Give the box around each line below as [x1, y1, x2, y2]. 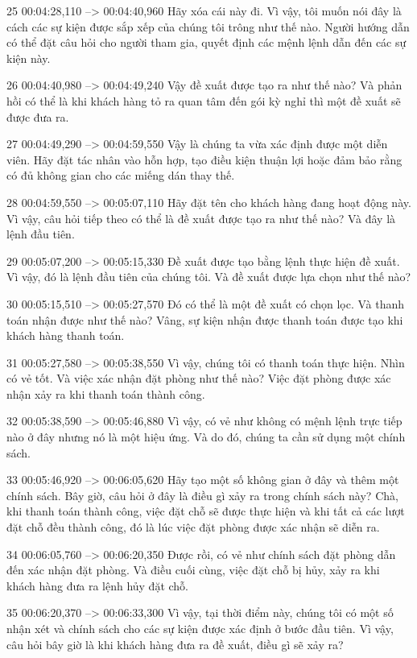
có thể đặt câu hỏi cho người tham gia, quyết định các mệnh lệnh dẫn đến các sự [6, 34, 407, 51]
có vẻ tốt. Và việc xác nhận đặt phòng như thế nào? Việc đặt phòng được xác [6, 370, 391, 387]
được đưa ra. [6, 108, 69, 125]
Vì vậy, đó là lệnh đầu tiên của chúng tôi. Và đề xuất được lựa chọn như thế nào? [6, 268, 411, 285]
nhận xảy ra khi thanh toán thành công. [6, 385, 205, 402]
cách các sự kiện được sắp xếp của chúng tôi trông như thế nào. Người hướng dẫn [6, 18, 410, 35]
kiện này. [6, 49, 51, 66]
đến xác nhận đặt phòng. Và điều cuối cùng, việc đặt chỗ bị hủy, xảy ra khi [6, 561, 380, 578]
